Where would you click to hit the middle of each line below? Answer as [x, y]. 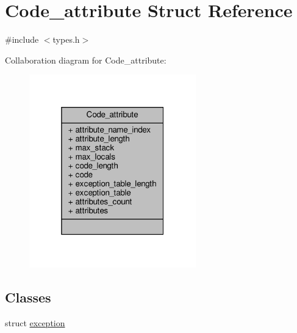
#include [22, 39]
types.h [66, 39]
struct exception [35, 322]
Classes [28, 297]
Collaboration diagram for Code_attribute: [86, 60]
